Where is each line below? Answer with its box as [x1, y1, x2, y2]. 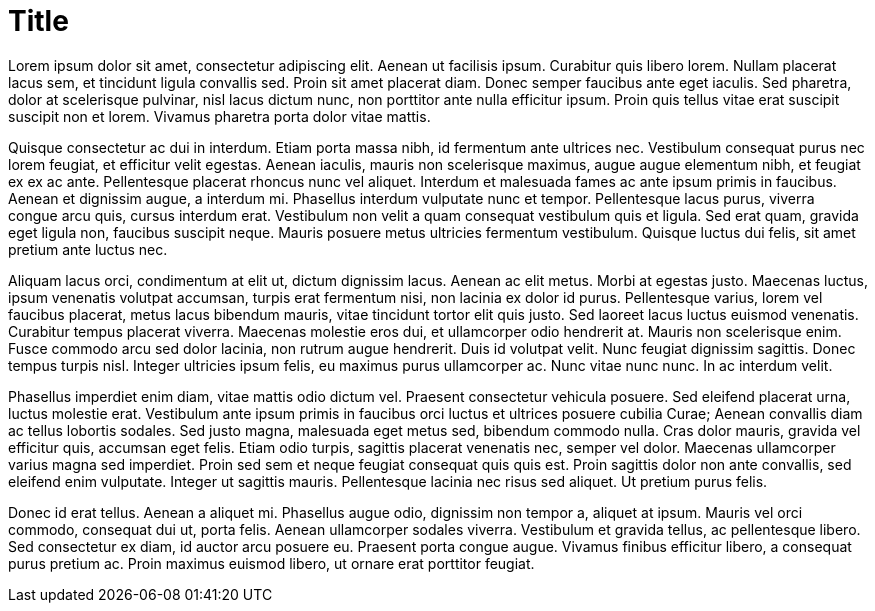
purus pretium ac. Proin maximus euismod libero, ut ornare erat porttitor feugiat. [8, 554, 535, 572]
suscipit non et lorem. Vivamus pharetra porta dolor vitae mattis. [8, 107, 431, 125]
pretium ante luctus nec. [8, 240, 168, 258]
